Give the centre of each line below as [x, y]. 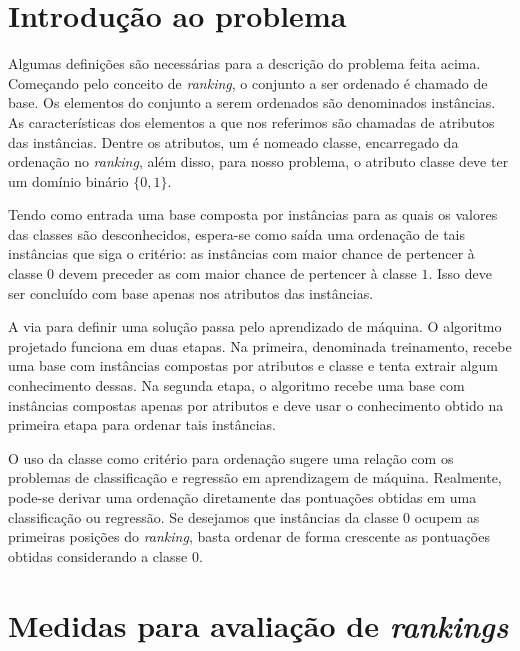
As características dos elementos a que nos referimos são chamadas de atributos [251, 121]
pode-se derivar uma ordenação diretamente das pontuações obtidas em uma [242, 497]
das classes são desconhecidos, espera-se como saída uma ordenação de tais [236, 233]
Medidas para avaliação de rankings [258, 625]
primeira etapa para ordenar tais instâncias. [142, 424]
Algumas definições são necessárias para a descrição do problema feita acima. [244, 63]
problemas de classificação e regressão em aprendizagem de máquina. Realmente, [255, 477]
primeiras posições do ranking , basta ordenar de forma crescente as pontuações [249, 536]
